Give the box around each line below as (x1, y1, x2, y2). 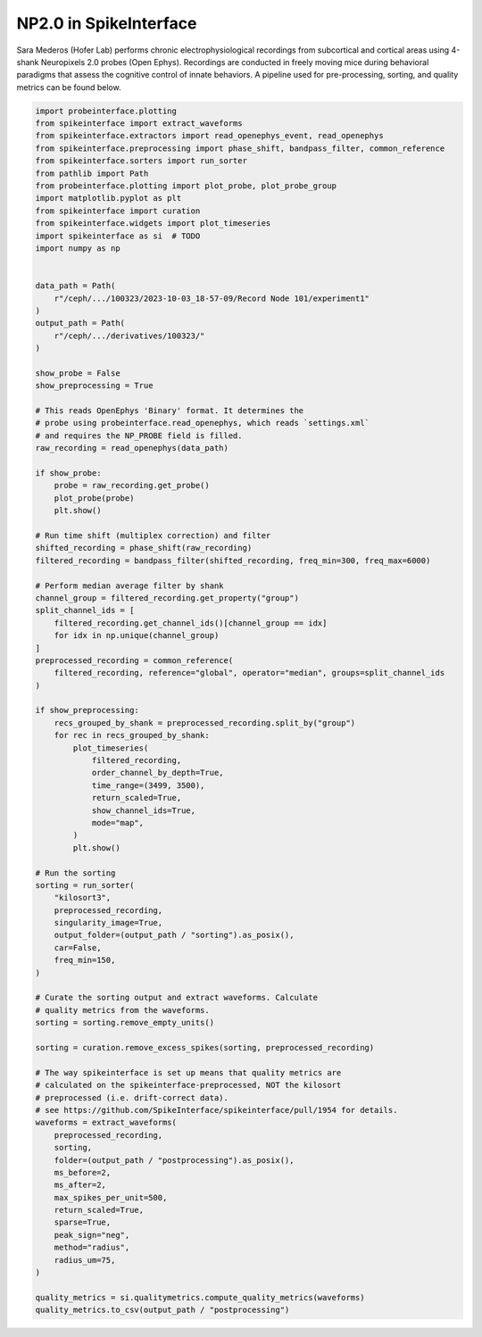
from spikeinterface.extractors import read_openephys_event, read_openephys (35, 130, 384, 141)
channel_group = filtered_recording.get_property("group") (35, 593, 299, 602)
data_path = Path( (35, 281, 116, 291)
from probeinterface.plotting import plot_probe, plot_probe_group (35, 181, 337, 191)
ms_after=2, (54, 1180, 107, 1191)
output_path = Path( (35, 318, 125, 328)
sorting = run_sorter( (35, 880, 135, 890)
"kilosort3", (54, 893, 112, 903)
